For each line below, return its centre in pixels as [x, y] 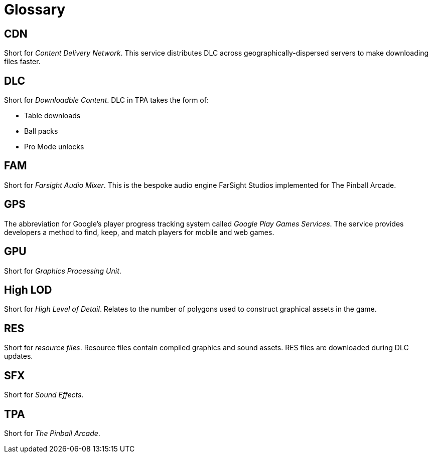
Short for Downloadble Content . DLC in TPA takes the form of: [106, 100]
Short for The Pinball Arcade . [52, 433]
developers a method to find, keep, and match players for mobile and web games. [139, 232]
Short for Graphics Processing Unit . [63, 271]
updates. [19, 356]
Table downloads [52, 116]
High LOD [28, 290]
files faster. [22, 62]
